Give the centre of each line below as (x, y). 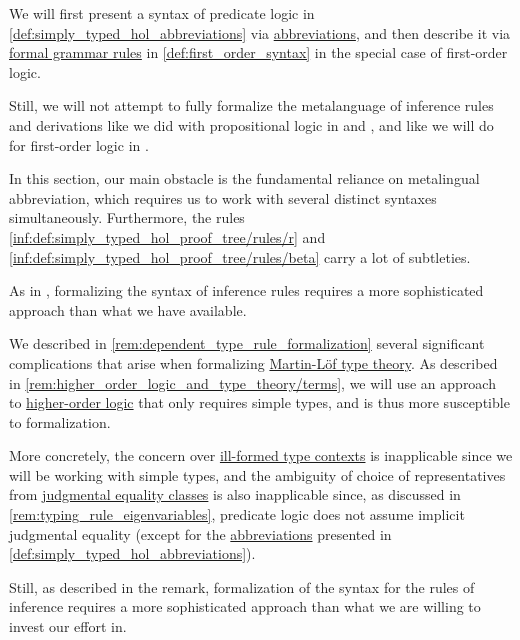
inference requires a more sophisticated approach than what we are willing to (245, 606)
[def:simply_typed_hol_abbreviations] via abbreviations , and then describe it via (260, 32)
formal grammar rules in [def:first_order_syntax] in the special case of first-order (258, 52)
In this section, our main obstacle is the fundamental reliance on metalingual (244, 178)
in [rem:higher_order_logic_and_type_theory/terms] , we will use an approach (252, 382)
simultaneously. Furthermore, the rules (127, 217)
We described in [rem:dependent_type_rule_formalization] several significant (247, 343)
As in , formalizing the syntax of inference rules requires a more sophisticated (246, 290)
